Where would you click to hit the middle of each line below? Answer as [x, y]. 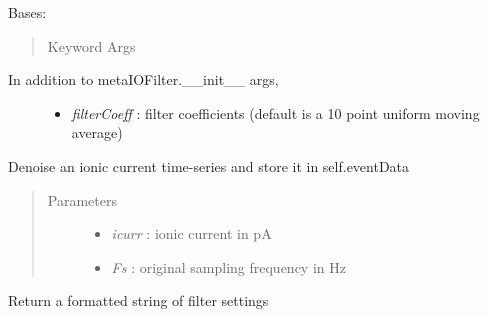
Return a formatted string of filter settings [138, 300]
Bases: [27, 12]
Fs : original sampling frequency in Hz [228, 266]
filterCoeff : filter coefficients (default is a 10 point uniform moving [275, 112]
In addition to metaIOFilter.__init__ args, [143, 79]
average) [97, 132]
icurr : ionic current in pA [191, 233]
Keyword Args [91, 45]
